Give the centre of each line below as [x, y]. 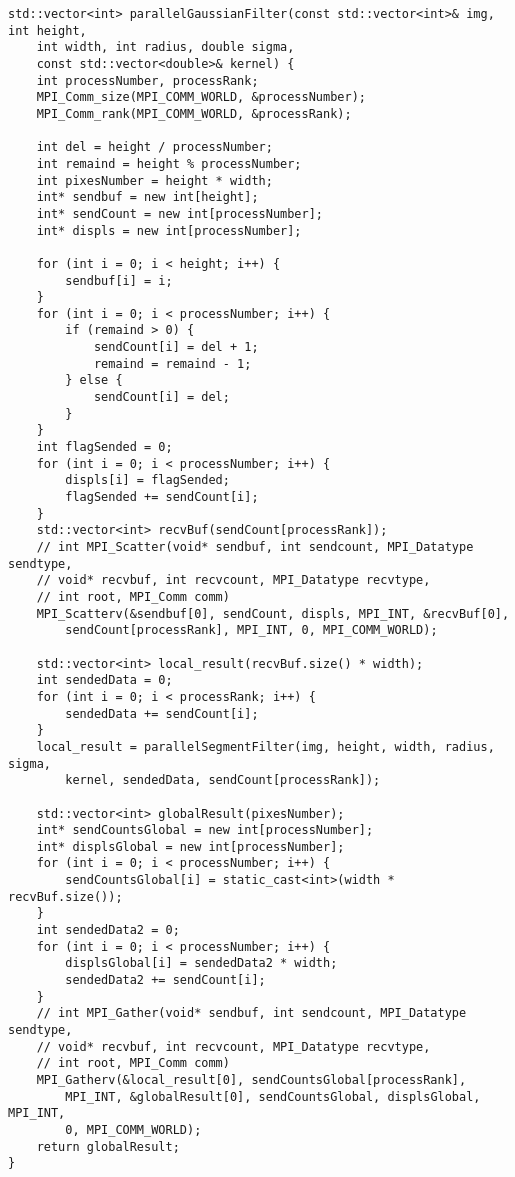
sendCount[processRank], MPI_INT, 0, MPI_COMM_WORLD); [251, 630]
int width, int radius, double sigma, [165, 47]
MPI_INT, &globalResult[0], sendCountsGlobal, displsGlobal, [273, 1096]
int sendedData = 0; [104, 680]
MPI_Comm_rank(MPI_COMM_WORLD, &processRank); [194, 113]
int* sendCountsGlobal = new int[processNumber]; [205, 830]
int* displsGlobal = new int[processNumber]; [190, 846]
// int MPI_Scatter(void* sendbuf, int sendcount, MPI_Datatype [255, 547]
